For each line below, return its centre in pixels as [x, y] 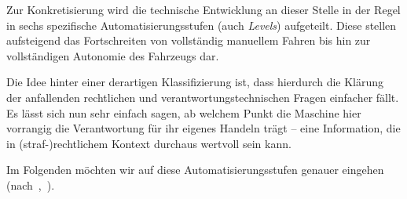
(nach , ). [31, 185]
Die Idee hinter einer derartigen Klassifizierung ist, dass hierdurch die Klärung [195, 82]
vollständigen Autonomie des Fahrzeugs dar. [113, 55]
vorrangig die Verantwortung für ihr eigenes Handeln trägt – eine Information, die [203, 128]
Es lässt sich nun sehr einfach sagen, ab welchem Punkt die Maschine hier [184, 112]
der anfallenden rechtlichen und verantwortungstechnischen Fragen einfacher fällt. [203, 97]
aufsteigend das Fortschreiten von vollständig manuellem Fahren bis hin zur [189, 40]
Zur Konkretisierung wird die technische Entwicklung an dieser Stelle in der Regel [203, 9]
